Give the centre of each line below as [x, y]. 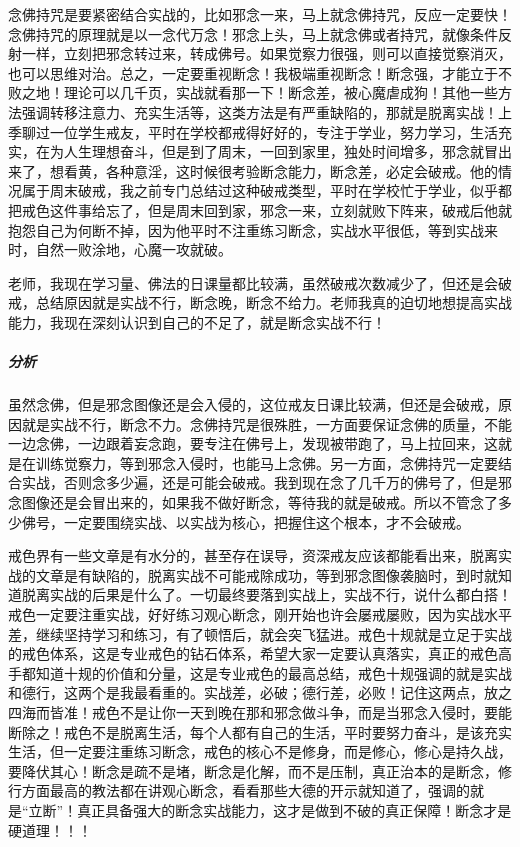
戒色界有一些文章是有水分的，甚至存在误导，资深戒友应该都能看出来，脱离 [253, 555]
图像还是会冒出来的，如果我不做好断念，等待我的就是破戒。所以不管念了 [259, 502]
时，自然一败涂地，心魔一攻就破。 [120, 249]
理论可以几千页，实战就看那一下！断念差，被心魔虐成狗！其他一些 [280, 92]
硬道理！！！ [50, 829]
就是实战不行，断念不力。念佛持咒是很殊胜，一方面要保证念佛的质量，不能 [266, 423]
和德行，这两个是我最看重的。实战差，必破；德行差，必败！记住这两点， [246, 692]
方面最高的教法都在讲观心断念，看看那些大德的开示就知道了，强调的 [245, 790]
